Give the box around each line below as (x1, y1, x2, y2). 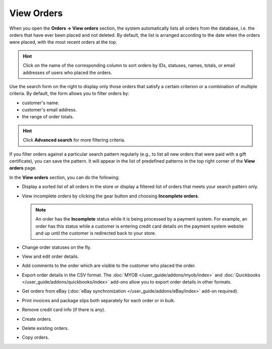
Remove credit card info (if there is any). (22, 307, 106, 313)
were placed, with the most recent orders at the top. (9, 39, 117, 45)
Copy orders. (22, 334, 49, 340)
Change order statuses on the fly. (22, 244, 92, 250)
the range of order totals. (22, 114, 74, 120)
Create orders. (22, 316, 52, 322)
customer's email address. (22, 107, 77, 113)
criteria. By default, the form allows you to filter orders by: (9, 91, 129, 97)
